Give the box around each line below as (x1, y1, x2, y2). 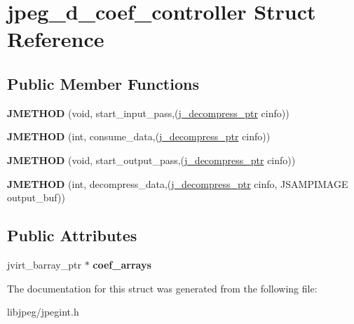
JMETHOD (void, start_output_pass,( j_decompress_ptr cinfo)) (7, 152, 296, 167)
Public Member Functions (7, 72, 199, 94)
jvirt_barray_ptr (7, 257, 81, 271)
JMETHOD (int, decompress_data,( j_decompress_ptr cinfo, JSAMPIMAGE (7, 176, 348, 191)
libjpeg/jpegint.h (7, 304, 79, 319)
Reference (7, 25, 104, 53)
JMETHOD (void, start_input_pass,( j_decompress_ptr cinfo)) (7, 105, 290, 120)
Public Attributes (7, 224, 137, 246)
